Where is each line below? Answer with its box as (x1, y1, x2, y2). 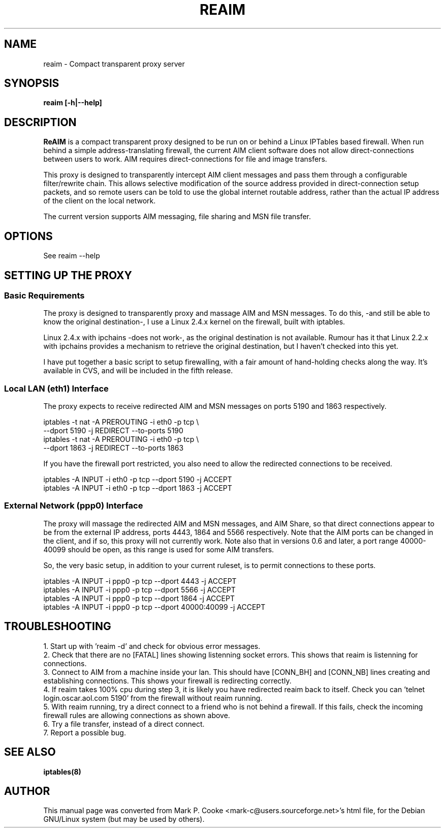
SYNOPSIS (4, 77, 59, 90)
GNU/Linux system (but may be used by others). (43, 815, 205, 824)
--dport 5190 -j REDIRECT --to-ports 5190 (43, 426, 183, 435)
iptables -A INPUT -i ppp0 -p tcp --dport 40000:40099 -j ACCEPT (43, 602, 266, 611)
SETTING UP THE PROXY (4, 269, 132, 282)
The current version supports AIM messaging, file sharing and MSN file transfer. (43, 212, 311, 221)
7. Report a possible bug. (43, 728, 126, 737)
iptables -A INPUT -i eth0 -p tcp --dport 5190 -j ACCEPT (43, 475, 232, 484)
